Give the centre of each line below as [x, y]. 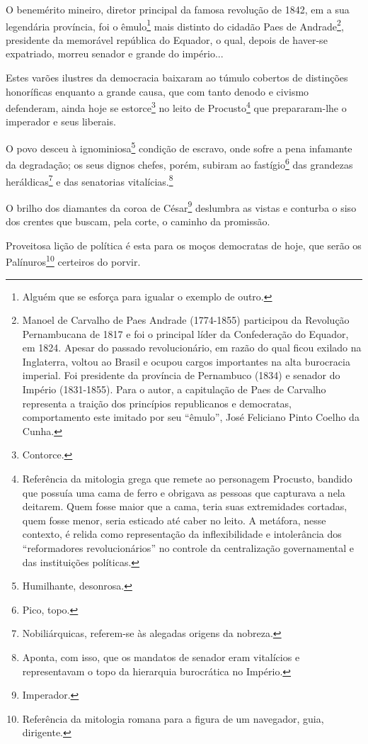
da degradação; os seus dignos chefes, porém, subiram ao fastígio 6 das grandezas [179, 163]
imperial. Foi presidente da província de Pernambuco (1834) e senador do [181, 375]
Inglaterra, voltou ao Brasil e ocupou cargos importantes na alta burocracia [186, 361]
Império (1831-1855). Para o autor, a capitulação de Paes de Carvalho [174, 389]
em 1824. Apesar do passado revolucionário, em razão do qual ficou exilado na [192, 348]
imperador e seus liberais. [61, 122]
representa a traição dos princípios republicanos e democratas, [157, 403]
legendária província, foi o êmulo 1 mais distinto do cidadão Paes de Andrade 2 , [175, 25]
